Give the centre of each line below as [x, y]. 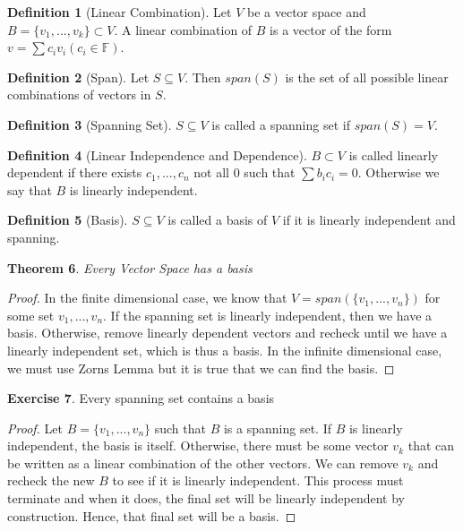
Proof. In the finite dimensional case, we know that [147, 298]
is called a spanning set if [281, 124]
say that [30, 189]
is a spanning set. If [277, 428]
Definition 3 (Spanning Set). [90, 124]
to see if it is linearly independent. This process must [258, 480]
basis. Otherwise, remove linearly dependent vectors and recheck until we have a [227, 333]
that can [431, 445]
